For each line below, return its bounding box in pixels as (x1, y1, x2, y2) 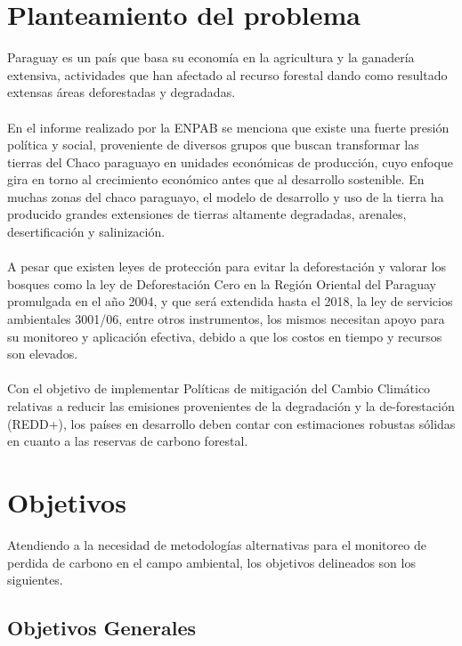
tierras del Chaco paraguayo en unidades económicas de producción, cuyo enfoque (7, 152, 453, 171)
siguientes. (7, 570, 63, 589)
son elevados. (7, 344, 78, 363)
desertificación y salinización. (7, 222, 166, 241)
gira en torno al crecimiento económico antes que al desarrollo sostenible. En (7, 170, 425, 189)
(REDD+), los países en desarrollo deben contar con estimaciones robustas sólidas (7, 414, 456, 432)
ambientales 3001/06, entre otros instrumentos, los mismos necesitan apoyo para (7, 310, 445, 328)
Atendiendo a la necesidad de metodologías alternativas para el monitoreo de (7, 535, 426, 553)
